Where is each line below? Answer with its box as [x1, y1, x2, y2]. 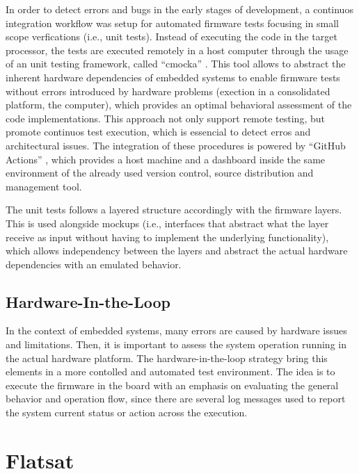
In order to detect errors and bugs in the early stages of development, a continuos [6, 2, 353, 16]
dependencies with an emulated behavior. [6, 256, 182, 271]
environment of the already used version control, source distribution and [6, 165, 314, 180]
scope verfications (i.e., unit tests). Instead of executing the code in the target [6, 29, 337, 44]
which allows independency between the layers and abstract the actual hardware [6, 243, 348, 258]
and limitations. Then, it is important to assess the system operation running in [6, 337, 346, 352]
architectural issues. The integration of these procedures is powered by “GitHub [6, 138, 346, 152]
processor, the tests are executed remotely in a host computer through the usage [6, 42, 349, 57]
